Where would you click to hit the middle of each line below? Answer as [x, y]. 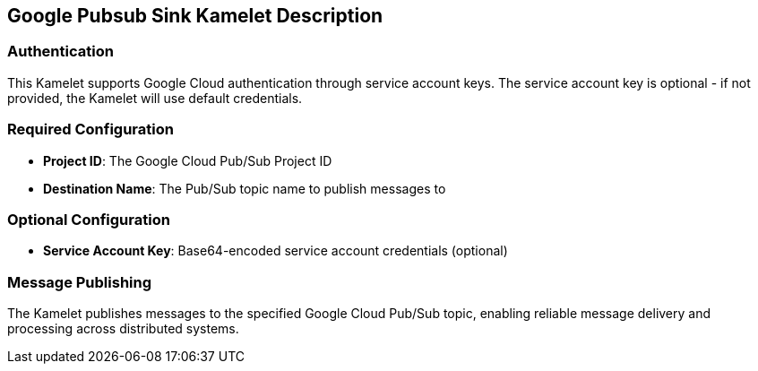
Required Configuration [90, 129]
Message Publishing [80, 282]
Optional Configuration [89, 219]
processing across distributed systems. [123, 329]
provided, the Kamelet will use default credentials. [155, 98]
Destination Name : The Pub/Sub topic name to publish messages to [245, 188]
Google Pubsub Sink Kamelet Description [195, 16]
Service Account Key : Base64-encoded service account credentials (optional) [276, 251]
